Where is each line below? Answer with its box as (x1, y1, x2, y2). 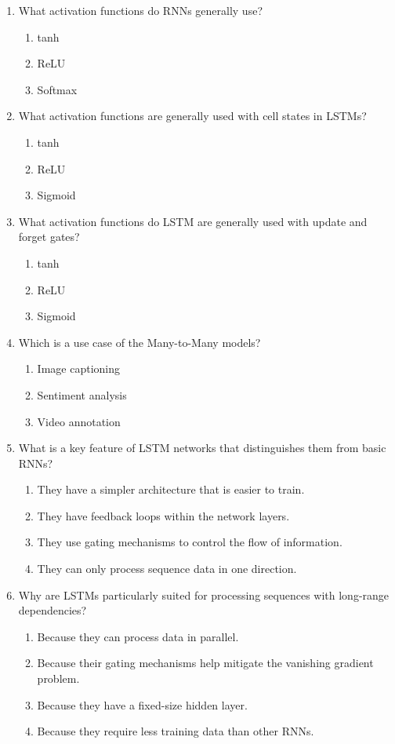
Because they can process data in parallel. (37, 628, 239, 644)
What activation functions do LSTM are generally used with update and (18, 213, 368, 229)
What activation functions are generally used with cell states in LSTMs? (18, 108, 367, 124)
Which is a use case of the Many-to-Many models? (18, 334, 261, 350)
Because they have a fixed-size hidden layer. (37, 696, 248, 713)
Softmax (37, 81, 78, 97)
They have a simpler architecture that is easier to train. (37, 481, 305, 498)
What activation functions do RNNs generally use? (18, 2, 263, 18)
